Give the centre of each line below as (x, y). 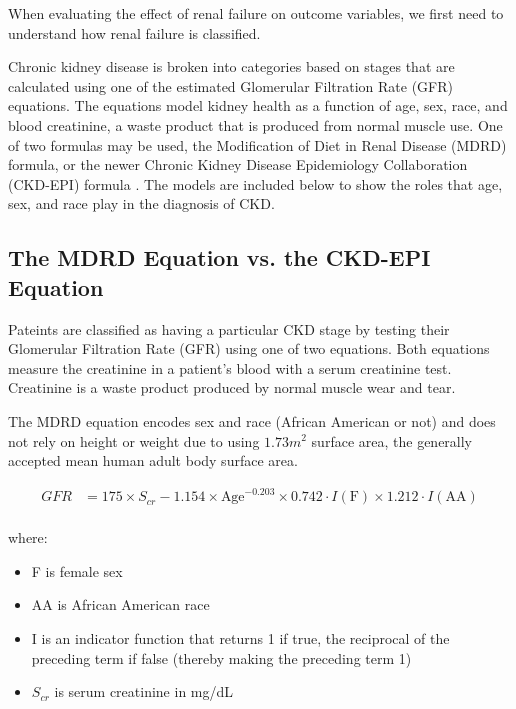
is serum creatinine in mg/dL (144, 691)
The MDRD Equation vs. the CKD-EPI (219, 257)
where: (28, 537)
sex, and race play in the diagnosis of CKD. (141, 203)
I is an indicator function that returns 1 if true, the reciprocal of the (240, 638)
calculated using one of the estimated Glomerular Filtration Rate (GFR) (230, 85)
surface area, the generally (392, 440)
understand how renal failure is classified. (134, 32)
